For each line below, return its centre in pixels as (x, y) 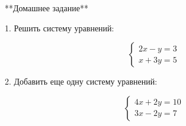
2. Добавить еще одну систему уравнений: (81, 81)
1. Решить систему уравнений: (60, 28)
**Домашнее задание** (46, 8)
